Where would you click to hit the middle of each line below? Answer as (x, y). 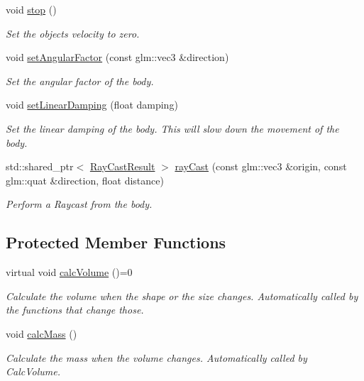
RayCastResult (122, 166)
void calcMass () (42, 333)
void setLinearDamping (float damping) (92, 105)
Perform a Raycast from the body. (79, 204)
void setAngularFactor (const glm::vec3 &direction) (117, 57)
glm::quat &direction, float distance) (85, 180)
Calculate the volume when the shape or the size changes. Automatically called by (182, 296)
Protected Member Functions (116, 242)
